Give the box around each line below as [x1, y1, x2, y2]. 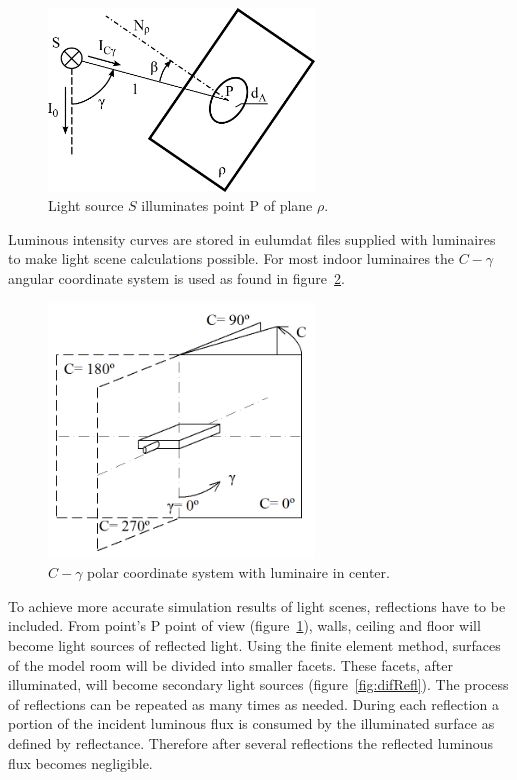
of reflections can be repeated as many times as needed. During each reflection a [8, 693, 499, 714]
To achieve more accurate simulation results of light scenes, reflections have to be [8, 595, 506, 616]
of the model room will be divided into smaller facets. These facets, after [8, 654, 453, 675]
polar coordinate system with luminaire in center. [87, 562, 390, 583]
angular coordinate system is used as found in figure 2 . [8, 267, 345, 288]
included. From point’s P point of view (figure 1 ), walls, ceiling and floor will [8, 615, 481, 636]
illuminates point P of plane [141, 195, 313, 216]
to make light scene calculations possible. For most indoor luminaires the [8, 248, 455, 269]
